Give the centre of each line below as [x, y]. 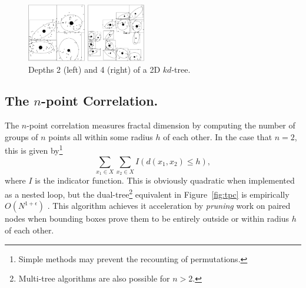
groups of [21, 136]
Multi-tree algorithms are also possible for [94, 278]
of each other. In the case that [218, 136]
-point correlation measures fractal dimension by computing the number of [161, 125]
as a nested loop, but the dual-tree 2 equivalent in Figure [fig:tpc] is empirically [147, 193]
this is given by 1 [34, 150]
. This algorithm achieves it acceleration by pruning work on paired [169, 206]
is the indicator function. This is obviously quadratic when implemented [165, 180]
